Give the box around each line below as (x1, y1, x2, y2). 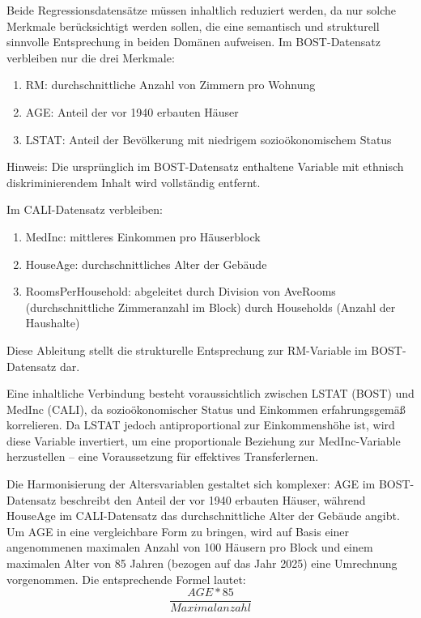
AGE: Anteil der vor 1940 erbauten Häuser (25, 103, 239, 120)
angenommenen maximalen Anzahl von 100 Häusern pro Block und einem (6, 539, 373, 556)
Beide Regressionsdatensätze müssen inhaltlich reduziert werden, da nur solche (6, 2, 396, 18)
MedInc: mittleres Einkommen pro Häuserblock (25, 228, 261, 245)
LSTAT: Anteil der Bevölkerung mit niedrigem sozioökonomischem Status (25, 130, 392, 147)
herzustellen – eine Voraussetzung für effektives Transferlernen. (6, 448, 319, 465)
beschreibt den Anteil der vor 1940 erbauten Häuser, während (59, 491, 366, 508)
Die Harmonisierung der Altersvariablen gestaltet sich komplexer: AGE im (6, 475, 376, 492)
